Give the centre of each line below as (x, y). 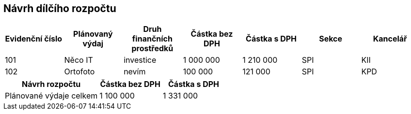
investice (140, 60)
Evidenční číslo (34, 39)
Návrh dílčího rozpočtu (60, 8)
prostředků (152, 49)
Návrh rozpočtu (51, 84)
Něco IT (79, 60)
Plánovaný (93, 34)
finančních (152, 39)
